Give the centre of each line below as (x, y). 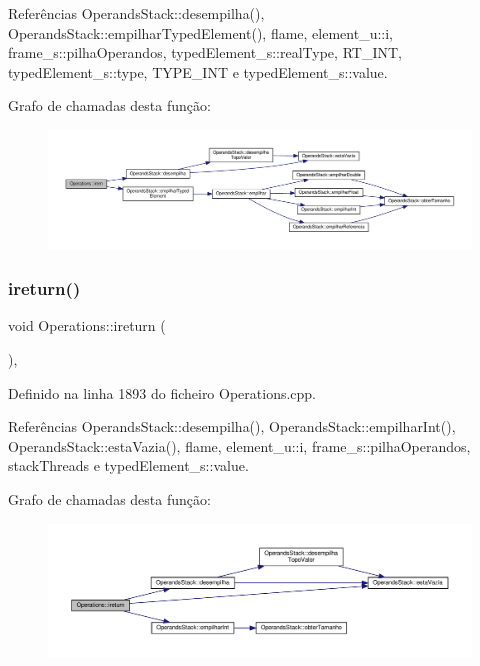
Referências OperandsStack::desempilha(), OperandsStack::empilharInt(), (232, 426)
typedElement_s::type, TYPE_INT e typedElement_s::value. (198, 71)
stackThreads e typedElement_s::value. (128, 465)
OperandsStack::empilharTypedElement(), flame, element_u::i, (200, 32)
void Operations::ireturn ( (87, 325)
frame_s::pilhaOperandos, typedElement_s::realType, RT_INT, (205, 52)
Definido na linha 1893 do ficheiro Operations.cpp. (162, 392)
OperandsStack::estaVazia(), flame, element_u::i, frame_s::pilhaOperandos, (239, 445)
